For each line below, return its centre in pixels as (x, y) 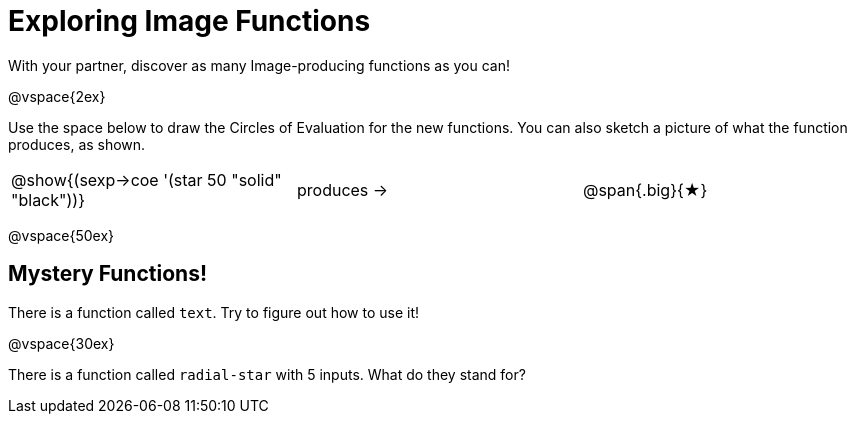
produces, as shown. (77, 144)
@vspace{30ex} (61, 343)
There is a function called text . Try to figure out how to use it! (214, 312)
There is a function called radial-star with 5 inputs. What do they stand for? (267, 374)
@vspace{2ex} (57, 96)
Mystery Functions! (107, 274)
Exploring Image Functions (189, 21)
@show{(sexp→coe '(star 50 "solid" (146, 179)
